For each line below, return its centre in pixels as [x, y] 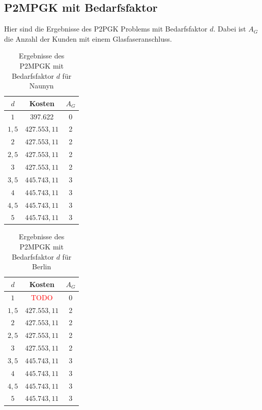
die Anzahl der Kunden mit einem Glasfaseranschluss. [88, 38]
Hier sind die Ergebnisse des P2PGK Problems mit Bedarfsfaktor [106, 29]
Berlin [42, 266]
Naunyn [41, 86]
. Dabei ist [230, 29]
